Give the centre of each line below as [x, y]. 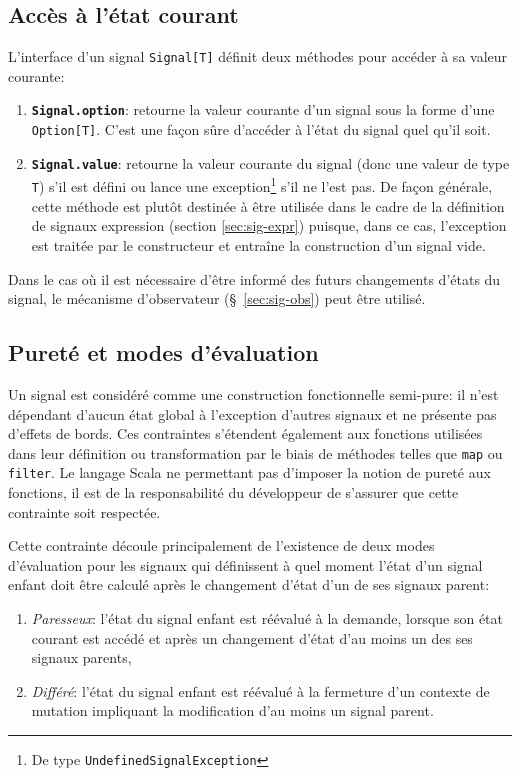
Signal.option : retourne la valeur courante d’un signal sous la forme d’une [263, 109]
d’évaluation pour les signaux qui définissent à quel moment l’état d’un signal [245, 564]
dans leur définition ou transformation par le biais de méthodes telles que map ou [255, 452]
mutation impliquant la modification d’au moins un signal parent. [232, 710]
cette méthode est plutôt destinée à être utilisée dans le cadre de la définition [268, 205]
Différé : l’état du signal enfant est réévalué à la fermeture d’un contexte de [260, 690]
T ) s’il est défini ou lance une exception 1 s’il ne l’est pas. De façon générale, [262, 185]
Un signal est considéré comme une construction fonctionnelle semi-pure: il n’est [253, 393]
